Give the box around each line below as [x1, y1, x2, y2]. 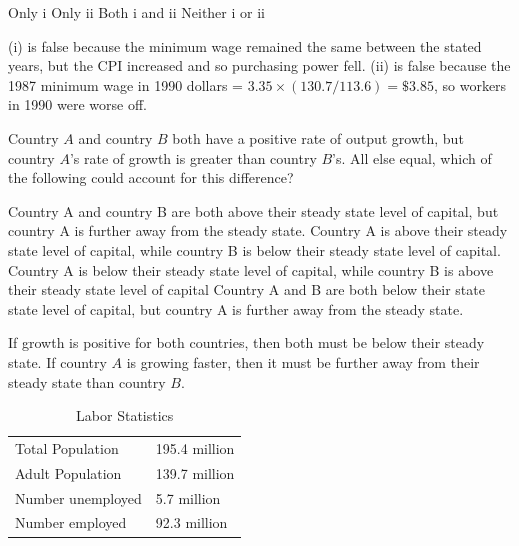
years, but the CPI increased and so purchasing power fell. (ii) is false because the [8, 55, 511, 76]
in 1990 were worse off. [8, 94, 147, 115]
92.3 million [155, 512, 228, 533]
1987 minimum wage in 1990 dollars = [8, 74, 243, 95]
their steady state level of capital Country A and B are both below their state [8, 279, 485, 300]
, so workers [433, 74, 507, 95]
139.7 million [155, 462, 235, 483]
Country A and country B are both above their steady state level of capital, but [8, 200, 499, 221]
